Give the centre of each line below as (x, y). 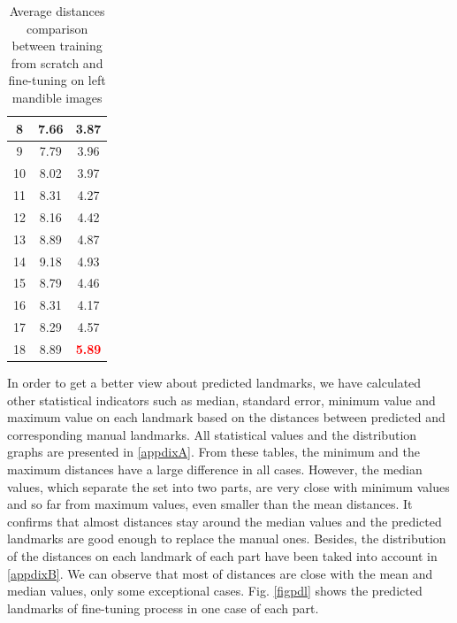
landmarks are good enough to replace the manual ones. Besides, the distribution (227, 538)
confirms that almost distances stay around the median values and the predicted (225, 521)
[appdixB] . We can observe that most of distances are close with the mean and (220, 573)
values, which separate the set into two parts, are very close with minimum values (228, 486)
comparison (57, 28)
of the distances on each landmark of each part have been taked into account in (222, 556)
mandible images (57, 97)
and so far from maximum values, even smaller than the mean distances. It (210, 504)
